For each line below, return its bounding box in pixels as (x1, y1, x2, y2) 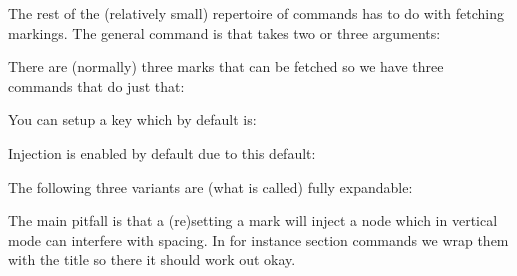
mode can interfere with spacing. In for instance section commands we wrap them (8, 229, 509, 250)
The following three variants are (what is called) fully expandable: (8, 176, 413, 197)
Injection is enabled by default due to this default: (8, 142, 316, 163)
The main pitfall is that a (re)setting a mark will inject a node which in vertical (8, 210, 498, 231)
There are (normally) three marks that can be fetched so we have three (8, 56, 444, 77)
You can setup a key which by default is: (8, 109, 257, 130)
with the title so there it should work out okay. (8, 249, 296, 270)
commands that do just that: (8, 75, 185, 96)
